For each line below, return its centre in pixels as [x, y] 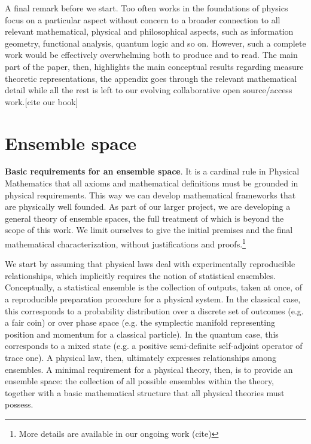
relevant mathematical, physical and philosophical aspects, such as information [149, 31]
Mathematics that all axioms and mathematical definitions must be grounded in [152, 183]
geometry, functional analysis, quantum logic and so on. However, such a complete [155, 43]
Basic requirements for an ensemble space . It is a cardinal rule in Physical [152, 171]
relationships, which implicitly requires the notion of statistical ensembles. [140, 275]
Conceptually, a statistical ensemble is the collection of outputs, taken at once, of [153, 287]
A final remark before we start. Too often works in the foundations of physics [147, 8]
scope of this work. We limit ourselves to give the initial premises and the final [149, 230]
